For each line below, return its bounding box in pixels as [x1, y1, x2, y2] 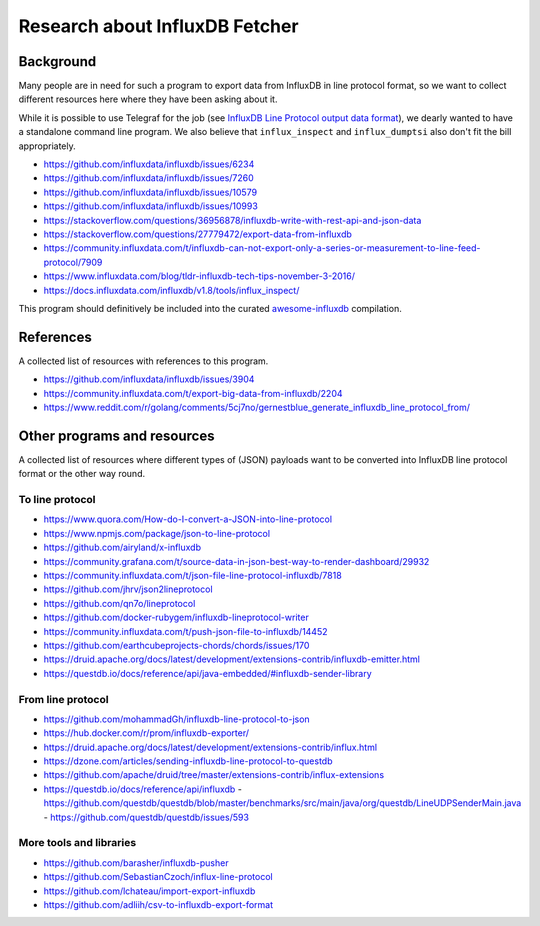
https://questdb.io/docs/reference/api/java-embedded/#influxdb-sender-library [43, 667, 372, 679]
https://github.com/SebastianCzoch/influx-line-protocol [43, 871, 274, 883]
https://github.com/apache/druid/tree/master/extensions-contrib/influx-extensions [43, 769, 385, 781]
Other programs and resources [18, 427, 215, 444]
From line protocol [18, 692, 109, 706]
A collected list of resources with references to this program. [18, 355, 269, 367]
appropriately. [18, 140, 77, 152]
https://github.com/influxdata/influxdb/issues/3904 [43, 373, 255, 385]
